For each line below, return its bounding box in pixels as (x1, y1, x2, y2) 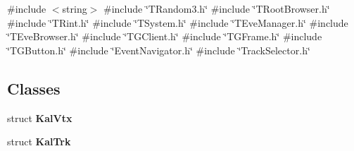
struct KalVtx (7, 110, 72, 125)
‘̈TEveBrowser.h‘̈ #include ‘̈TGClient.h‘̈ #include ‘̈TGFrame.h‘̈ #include (7, 29, 322, 44)
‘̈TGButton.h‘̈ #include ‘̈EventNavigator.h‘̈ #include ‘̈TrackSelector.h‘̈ (7, 42, 310, 57)
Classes (7, 77, 61, 99)
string (62, 1, 87, 16)
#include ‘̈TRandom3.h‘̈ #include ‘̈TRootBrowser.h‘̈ (103, 1, 330, 16)
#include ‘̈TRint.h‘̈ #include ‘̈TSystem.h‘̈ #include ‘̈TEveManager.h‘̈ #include (7, 15, 348, 30)
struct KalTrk (7, 134, 71, 149)
